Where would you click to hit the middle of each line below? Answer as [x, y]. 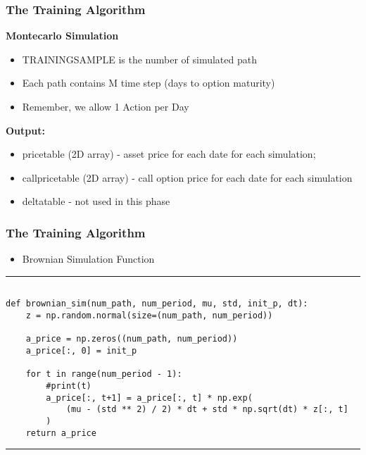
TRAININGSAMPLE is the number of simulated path [139, 59]
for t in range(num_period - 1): [104, 374]
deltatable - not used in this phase [96, 201]
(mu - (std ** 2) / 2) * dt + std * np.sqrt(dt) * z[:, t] [207, 410]
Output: [25, 130]
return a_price [61, 433]
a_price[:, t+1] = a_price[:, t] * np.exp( [149, 398]
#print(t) [69, 386]
